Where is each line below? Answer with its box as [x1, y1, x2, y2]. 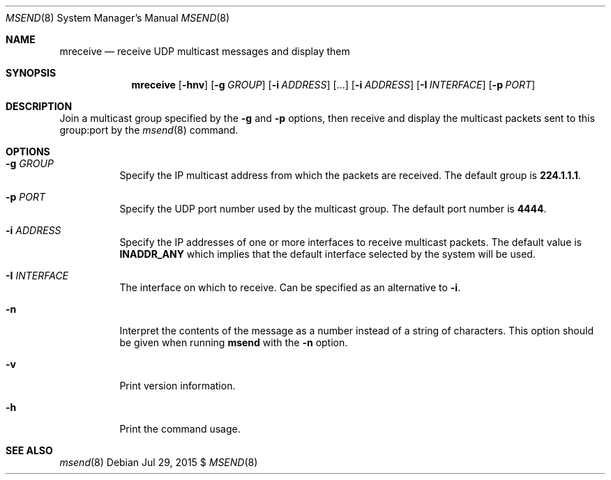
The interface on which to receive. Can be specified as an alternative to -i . [119, 281, 461, 293]
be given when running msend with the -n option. [119, 336, 348, 348]
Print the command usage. [119, 423, 241, 435]
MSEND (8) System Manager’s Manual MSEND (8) [6, 12, 230, 24]
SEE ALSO [6, 444, 53, 456]
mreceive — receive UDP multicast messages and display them [59, 45, 350, 57]
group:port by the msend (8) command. [59, 124, 239, 136]
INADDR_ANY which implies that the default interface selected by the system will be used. [119, 248, 536, 260]
